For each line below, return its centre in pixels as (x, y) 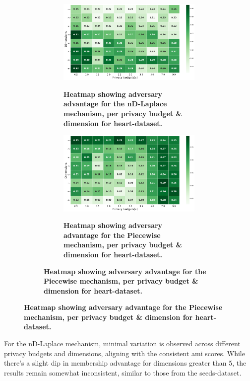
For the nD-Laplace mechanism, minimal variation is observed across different (122, 343)
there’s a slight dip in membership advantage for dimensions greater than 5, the (125, 363)
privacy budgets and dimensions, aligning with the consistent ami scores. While (125, 353)
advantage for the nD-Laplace (115, 104)
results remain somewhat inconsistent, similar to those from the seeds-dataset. (123, 372)
